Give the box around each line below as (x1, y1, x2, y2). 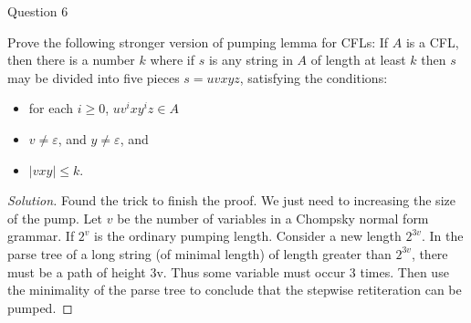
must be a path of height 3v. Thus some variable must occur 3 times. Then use (7, 262, 449, 281)
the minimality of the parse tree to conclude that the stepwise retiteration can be (7, 280, 462, 299)
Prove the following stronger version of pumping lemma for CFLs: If (7, 32, 389, 51)
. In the (421, 226, 464, 245)
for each (28, 99, 74, 118)
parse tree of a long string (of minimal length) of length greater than (7, 244, 392, 263)
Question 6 (7, 2, 68, 20)
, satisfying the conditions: (239, 68, 388, 87)
